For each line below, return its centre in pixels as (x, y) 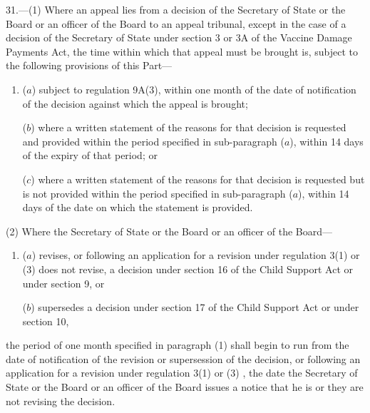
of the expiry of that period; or (90, 155)
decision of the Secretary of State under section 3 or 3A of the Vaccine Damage (179, 37)
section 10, (46, 321)
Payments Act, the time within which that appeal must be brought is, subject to (182, 51)
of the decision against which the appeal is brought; (135, 103)
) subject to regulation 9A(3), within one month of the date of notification (194, 89)
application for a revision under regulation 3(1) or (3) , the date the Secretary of (182, 373)
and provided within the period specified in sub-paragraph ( (153, 141)
